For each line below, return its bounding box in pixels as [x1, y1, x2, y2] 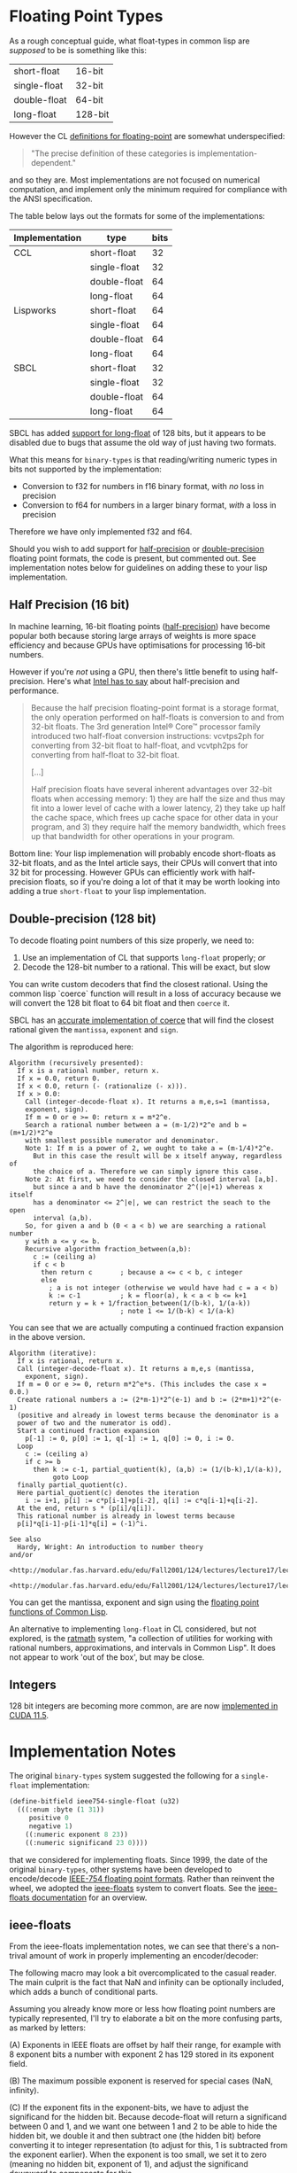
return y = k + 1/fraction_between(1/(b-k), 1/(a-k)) [48, 1298, 251, 1308]
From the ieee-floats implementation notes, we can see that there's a [9, 1941, 261, 1951]
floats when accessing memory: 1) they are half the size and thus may [30, 793, 286, 804]
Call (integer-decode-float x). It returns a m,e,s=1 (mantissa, [25, 1097, 271, 1106]
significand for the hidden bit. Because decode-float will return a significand [9, 2112, 287, 2122]
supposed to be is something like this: [9, 44, 148, 55]
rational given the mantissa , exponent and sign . [9, 1024, 179, 1034]
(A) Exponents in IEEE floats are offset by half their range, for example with [9, 2040, 281, 2051]
